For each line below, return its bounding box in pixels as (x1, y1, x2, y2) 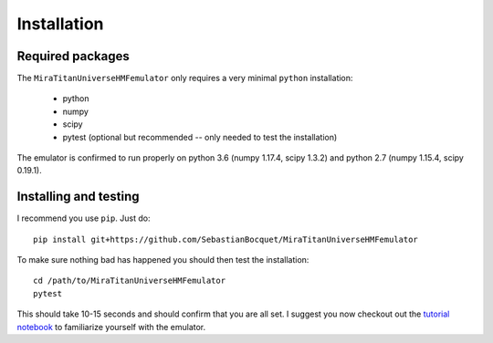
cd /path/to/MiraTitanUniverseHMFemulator (33, 275, 226, 286)
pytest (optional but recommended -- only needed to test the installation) (62, 131, 338, 142)
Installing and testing (16, 189, 141, 204)
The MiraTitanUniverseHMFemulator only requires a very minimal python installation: (16, 73, 353, 84)
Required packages (16, 48, 130, 64)
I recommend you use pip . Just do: (16, 213, 151, 223)
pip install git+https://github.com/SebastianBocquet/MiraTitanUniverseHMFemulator (33, 234, 419, 244)
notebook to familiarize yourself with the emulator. (16, 321, 206, 332)
